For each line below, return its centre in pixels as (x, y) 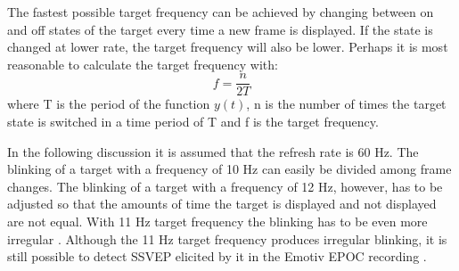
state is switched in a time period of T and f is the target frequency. (193, 122)
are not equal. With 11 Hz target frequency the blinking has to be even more (217, 221)
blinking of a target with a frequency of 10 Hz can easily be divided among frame (229, 169)
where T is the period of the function (109, 104)
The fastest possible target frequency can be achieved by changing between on (221, 12)
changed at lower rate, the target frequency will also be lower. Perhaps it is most (228, 47)
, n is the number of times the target (346, 104)
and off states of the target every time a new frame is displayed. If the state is (220, 29)
